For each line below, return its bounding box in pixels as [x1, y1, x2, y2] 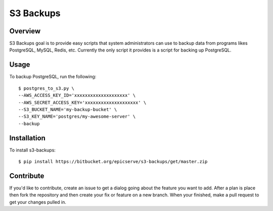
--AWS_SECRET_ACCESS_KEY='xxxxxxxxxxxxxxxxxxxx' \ [18, 99, 147, 105]
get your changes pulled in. [9, 199, 67, 205]
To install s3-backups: [9, 147, 56, 153]
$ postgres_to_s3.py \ [18, 85, 75, 91]
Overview [9, 27, 41, 35]
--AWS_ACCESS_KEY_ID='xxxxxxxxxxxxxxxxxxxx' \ [18, 92, 136, 98]
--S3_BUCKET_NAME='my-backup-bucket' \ [18, 107, 117, 112]
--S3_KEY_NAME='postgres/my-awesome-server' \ [18, 114, 136, 120]
